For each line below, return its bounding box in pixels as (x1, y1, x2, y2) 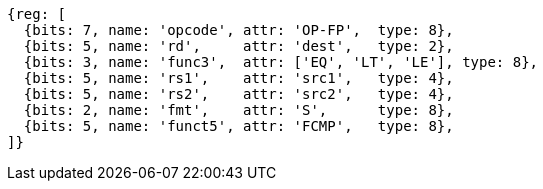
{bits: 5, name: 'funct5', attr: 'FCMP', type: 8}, (23, 118, 454, 134)
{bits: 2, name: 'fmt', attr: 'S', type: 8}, (23, 102, 454, 118)
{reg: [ (7, 6, 67, 22)
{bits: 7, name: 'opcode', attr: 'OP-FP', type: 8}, (23, 22, 454, 38)
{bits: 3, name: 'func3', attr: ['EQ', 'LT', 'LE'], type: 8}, (23, 54, 539, 70)
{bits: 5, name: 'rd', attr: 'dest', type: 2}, (23, 38, 454, 54)
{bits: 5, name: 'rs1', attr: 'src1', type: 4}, (23, 70, 454, 86)
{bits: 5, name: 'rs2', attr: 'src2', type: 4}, (23, 86, 454, 102)
